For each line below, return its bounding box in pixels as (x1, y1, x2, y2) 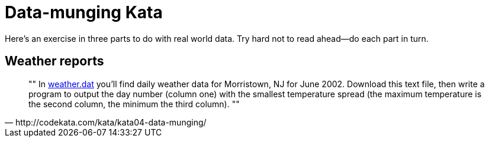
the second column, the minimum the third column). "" (28, 98, 240, 109)
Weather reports (5, 54, 104, 69)
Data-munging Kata (5, 2, 163, 22)
